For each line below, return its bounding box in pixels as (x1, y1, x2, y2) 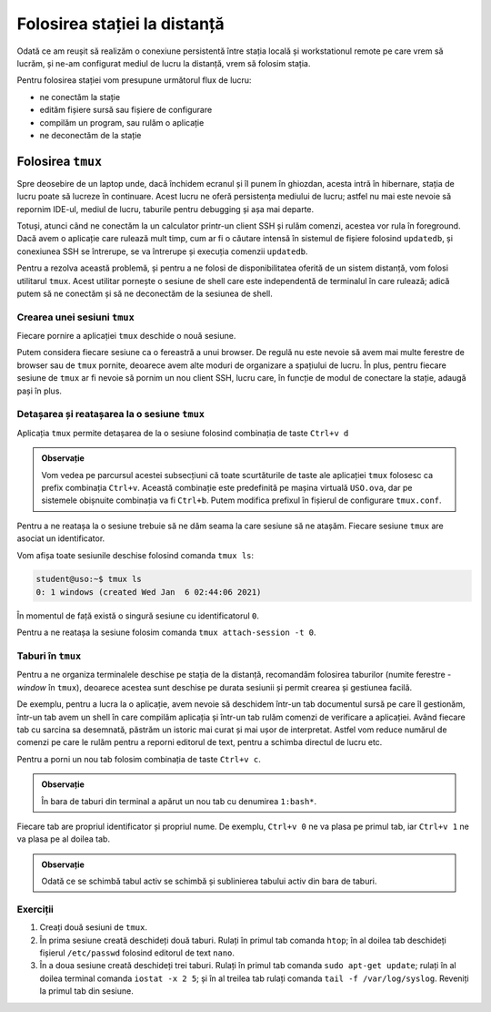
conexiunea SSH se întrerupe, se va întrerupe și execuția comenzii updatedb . (16, 246, 308, 257)
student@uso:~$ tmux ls (35, 574, 143, 585)
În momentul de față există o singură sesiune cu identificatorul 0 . (16, 610, 259, 621)
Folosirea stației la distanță (16, 14, 225, 34)
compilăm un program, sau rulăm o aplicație (39, 117, 205, 128)
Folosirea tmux (16, 153, 103, 169)
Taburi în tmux (16, 649, 82, 662)
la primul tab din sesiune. (39, 986, 134, 997)
